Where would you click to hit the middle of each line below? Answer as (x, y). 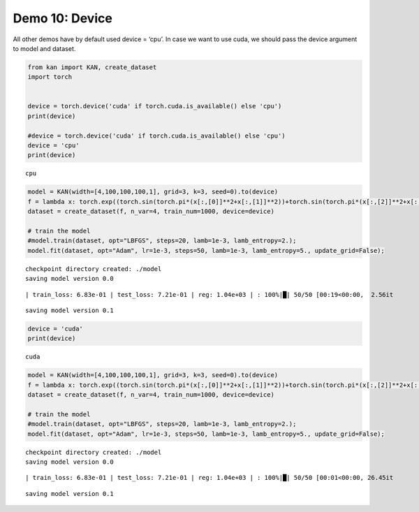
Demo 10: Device (63, 18)
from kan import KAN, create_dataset (92, 67)
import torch (50, 77)
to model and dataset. (44, 48)
